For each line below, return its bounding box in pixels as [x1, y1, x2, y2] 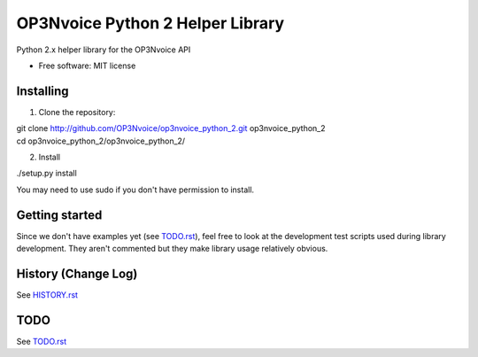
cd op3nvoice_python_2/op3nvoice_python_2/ [16, 136, 186, 146]
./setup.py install [16, 168, 77, 179]
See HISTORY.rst [16, 290, 79, 300]
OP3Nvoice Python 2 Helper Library [16, 13, 285, 33]
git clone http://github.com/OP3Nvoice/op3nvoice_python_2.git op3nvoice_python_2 [16, 123, 327, 134]
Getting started [16, 207, 103, 222]
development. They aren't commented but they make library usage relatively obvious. [16, 244, 328, 254]
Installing [16, 83, 70, 98]
